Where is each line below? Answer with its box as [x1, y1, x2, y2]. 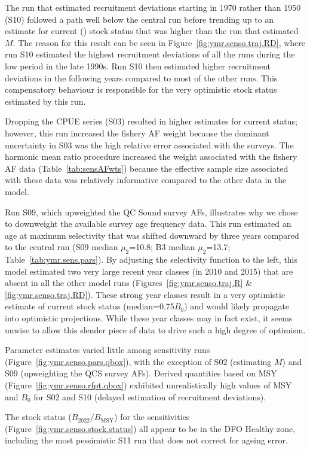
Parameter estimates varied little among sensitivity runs [5, 343, 210, 356]
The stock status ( [5, 411, 72, 423]
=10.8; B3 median [129, 241, 195, 253]
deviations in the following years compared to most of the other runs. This [5, 71, 278, 84]
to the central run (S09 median [5, 241, 118, 253]
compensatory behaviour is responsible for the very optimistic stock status [5, 83, 277, 96]
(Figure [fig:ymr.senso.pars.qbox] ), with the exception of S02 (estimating [5, 355, 272, 367]
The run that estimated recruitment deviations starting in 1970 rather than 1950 [5, 1, 301, 13]
